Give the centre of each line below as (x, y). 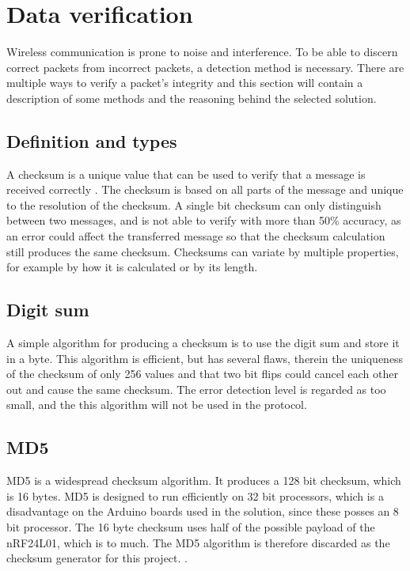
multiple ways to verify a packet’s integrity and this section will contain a (185, 83)
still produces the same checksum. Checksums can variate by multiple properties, (203, 251)
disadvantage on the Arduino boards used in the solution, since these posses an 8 (203, 511)
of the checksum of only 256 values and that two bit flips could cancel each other (202, 374)
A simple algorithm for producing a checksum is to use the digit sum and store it (203, 343)
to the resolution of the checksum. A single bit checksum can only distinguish (194, 204)
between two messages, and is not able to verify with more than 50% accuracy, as (204, 220)
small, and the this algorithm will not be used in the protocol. (157, 405)
